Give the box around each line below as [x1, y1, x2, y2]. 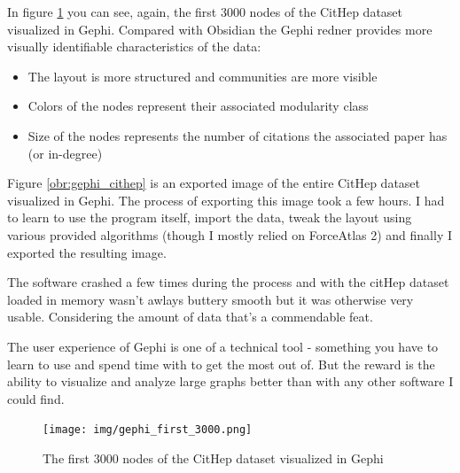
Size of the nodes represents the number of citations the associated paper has [27, 126, 448, 144]
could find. [7, 389, 65, 407]
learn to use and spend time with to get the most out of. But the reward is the [7, 354, 435, 373]
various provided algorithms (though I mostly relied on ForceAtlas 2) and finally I [7, 225, 453, 244]
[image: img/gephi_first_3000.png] [43, 423, 253, 437]
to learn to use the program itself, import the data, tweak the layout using [7, 208, 412, 227]
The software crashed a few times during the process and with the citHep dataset [7, 273, 449, 291]
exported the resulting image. [7, 243, 167, 261]
